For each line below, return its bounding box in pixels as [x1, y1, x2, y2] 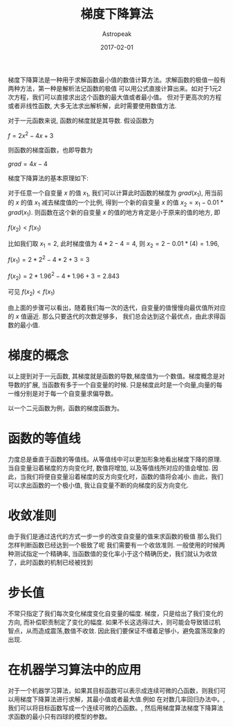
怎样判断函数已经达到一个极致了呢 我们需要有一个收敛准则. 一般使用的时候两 [8, 541, 225, 550]
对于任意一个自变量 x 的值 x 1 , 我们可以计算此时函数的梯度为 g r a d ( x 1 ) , [8, 189, 203, 198]
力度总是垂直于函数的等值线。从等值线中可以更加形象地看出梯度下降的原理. [8, 455, 222, 464]
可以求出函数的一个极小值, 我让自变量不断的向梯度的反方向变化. [8, 481, 189, 489]
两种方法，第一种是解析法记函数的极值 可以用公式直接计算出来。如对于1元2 [8, 84, 222, 92]
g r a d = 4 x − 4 [8, 159, 48, 168]
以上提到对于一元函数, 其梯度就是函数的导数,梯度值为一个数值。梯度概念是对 [8, 372, 225, 380]
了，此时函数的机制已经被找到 [8, 559, 93, 567]
